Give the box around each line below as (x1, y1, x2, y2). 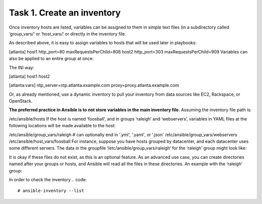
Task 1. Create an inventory (9, 7, 121, 18)
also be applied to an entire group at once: (9, 56, 94, 62)
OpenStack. (9, 98, 33, 104)
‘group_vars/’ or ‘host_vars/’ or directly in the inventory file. (9, 31, 126, 36)
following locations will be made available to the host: (9, 123, 116, 129)
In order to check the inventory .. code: (9, 176, 87, 182)
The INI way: (9, 65, 34, 70)
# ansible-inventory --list (17, 188, 84, 194)
